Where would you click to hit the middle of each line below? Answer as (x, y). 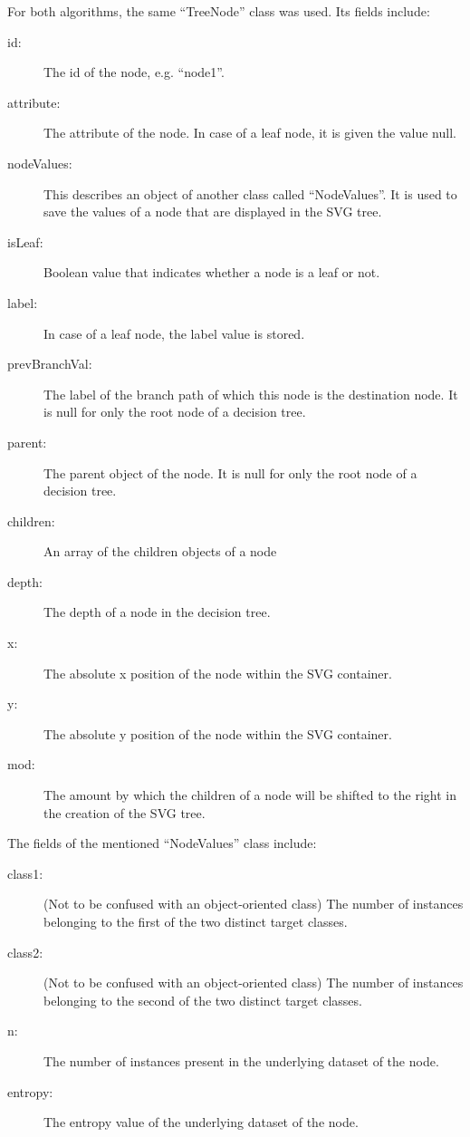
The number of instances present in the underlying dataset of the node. (241, 1060)
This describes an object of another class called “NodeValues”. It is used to (250, 193)
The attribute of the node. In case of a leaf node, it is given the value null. (250, 133)
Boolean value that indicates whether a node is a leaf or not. (212, 272)
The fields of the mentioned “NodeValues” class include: (162, 843)
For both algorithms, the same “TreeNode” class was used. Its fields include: (219, 11)
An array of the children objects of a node (160, 551)
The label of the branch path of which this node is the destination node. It (251, 394)
